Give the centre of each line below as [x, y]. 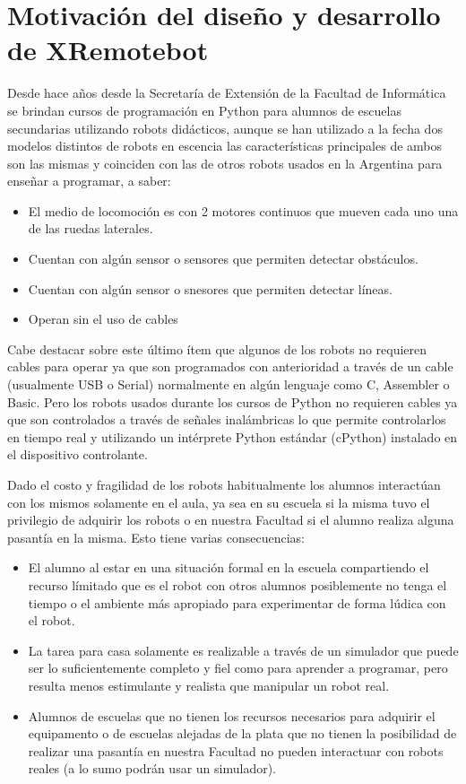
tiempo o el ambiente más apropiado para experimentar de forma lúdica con [237, 602]
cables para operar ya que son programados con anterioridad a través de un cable [230, 366]
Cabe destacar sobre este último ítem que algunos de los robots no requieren [217, 348]
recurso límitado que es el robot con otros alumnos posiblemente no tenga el [237, 584]
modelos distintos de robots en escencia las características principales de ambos [225, 146]
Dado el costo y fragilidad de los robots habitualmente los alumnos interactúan [224, 484]
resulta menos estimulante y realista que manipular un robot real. [209, 685]
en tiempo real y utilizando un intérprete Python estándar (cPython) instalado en [233, 436]
